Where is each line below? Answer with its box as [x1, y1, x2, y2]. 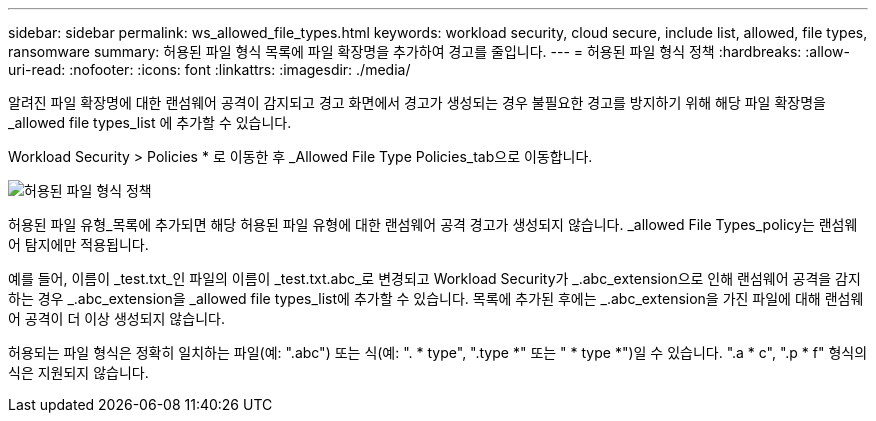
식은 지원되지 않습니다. [8, 364, 149, 381]
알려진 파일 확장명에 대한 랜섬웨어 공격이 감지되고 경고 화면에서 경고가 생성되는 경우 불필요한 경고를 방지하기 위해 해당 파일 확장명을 [8, 94, 826, 111]
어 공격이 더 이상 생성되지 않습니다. [8, 310, 225, 327]
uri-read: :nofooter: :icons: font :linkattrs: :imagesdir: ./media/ [8, 61, 411, 78]
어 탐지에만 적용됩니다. [8, 236, 149, 253]
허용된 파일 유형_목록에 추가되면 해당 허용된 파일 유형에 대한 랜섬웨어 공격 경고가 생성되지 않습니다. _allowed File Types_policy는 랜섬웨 [8, 216, 858, 233]
